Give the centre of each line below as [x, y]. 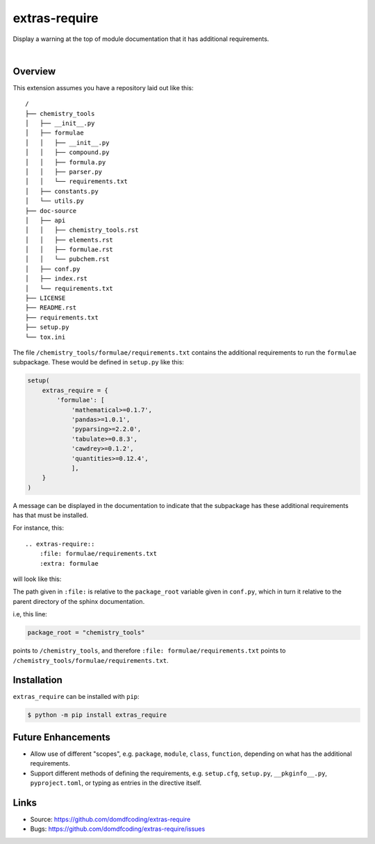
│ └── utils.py [55, 201]
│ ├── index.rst [57, 279]
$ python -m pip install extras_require [97, 715]
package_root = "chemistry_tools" [86, 633]
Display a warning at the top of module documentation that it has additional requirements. [141, 39]
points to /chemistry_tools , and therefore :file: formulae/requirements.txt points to [149, 651]
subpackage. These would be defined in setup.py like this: [98, 362]
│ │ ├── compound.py [67, 152]
